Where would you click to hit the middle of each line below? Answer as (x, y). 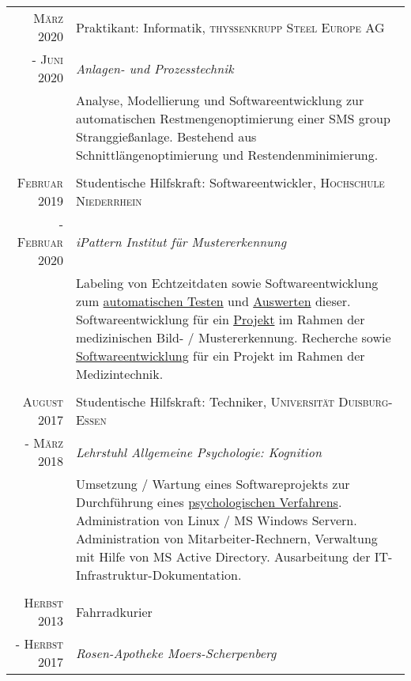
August (43, 401)
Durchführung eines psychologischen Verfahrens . (209, 502)
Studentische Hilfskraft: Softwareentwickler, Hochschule (230, 182)
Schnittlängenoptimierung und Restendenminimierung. (227, 155)
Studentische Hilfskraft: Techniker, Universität (205, 401)
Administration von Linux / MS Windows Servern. (216, 520)
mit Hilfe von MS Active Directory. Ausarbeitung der (223, 556)
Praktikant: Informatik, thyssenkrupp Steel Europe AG (230, 27)
